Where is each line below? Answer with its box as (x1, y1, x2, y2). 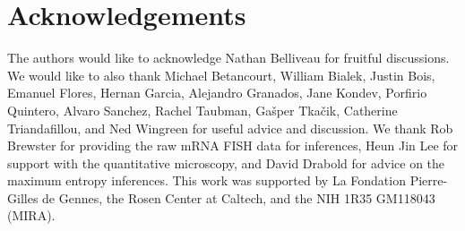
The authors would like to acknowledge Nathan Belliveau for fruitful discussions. (7, 48, 450, 67)
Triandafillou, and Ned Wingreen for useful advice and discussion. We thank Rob (7, 118, 453, 137)
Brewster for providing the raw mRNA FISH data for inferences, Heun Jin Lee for (7, 136, 459, 155)
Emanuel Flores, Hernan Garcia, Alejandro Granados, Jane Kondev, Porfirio (7, 83, 427, 102)
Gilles (7, 188, 39, 207)
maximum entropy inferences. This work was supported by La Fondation (7, 171, 406, 190)
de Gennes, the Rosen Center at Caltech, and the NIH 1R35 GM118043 (42, 188, 435, 207)
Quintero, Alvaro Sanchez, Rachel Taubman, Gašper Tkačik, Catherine (7, 100, 398, 119)
